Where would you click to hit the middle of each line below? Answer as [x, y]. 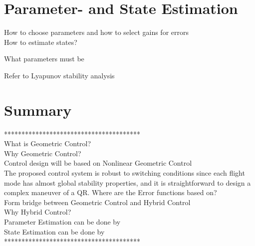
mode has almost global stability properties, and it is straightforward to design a [127, 182]
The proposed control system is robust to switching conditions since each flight [125, 173]
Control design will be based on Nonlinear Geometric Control [98, 163]
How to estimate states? [41, 42]
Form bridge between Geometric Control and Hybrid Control [97, 202]
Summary [38, 110]
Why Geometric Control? [43, 153]
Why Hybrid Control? [38, 212]
